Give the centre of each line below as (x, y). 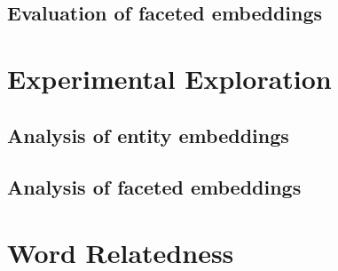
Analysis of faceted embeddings (154, 187)
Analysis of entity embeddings (148, 135)
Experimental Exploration (169, 78)
